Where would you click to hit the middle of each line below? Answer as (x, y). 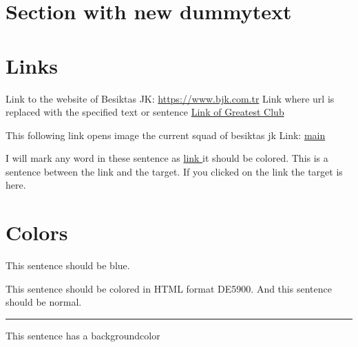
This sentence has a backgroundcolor (83, 335)
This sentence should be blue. (68, 265)
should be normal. (44, 302)
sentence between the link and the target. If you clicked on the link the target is (174, 171)
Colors (37, 232)
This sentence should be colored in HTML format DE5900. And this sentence (169, 288)
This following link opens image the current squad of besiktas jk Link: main (166, 135)
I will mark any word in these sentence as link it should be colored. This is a (167, 158)
